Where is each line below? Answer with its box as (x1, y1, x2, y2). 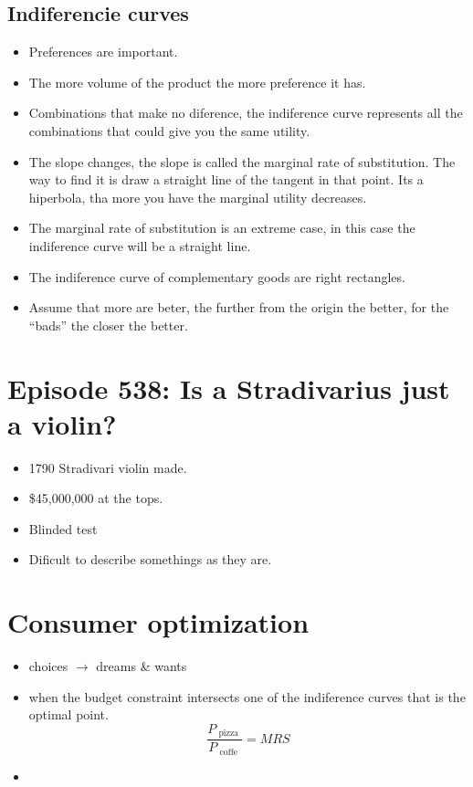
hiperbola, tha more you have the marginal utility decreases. (28, 187, 367, 206)
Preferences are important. (28, 42, 178, 61)
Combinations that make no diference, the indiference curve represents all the (28, 103, 463, 122)
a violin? (7, 404, 117, 442)
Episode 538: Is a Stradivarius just (7, 369, 450, 406)
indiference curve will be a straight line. (28, 236, 251, 255)
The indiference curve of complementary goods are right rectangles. (28, 267, 405, 286)
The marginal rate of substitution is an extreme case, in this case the (28, 218, 415, 237)
